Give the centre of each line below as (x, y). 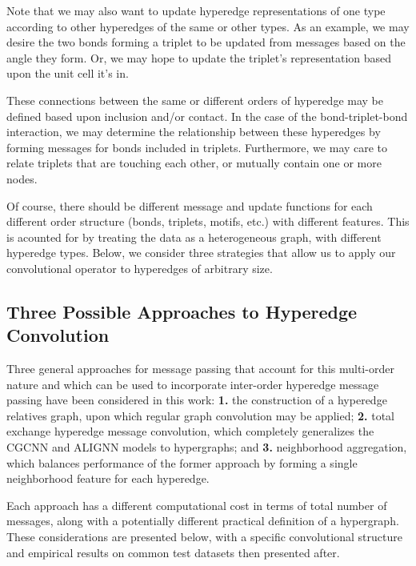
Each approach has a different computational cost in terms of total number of (197, 505)
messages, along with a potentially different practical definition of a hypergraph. (203, 521)
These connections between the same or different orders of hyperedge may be (195, 100)
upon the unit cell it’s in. (68, 73)
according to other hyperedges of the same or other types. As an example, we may (208, 26)
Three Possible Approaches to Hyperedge (182, 311)
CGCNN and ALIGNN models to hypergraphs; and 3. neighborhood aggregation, (207, 447)
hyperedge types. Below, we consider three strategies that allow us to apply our (201, 253)
